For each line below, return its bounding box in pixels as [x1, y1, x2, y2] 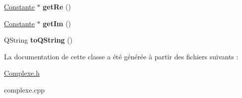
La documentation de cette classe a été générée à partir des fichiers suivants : [4, 51, 239, 61]
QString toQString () [4, 35, 73, 45]
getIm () [43, 18, 71, 28]
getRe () [43, 1, 71, 11]
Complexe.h [4, 68, 40, 78]
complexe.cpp [4, 84, 45, 95]
